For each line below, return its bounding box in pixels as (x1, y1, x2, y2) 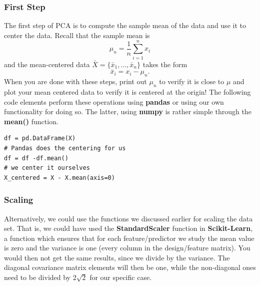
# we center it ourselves (4, 164, 90, 172)
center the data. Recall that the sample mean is (4, 30, 150, 40)
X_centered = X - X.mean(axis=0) (4, 174, 115, 181)
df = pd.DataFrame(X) (4, 135, 76, 142)
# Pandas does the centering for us (4, 144, 126, 152)
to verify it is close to (159, 76, 224, 87)
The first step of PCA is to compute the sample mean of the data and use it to (4, 20, 246, 31)
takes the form (142, 59, 187, 69)
